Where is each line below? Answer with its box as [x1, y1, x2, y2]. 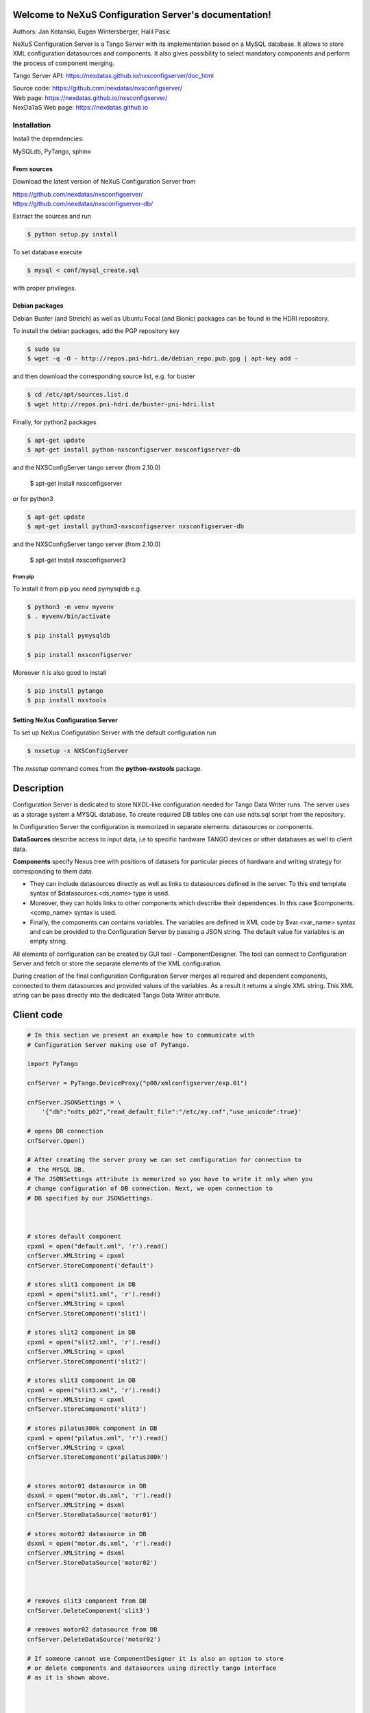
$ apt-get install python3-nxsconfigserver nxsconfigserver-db [27, 523, 245, 530]
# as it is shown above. [27, 1674, 111, 1681]
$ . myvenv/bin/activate [27, 613, 111, 620]
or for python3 [12, 494, 54, 503]
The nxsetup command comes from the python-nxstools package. [12, 765, 202, 773]
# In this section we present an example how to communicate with [27, 1031, 255, 1039]
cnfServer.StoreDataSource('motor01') [27, 1511, 158, 1518]
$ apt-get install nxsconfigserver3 [29, 556, 126, 564]
